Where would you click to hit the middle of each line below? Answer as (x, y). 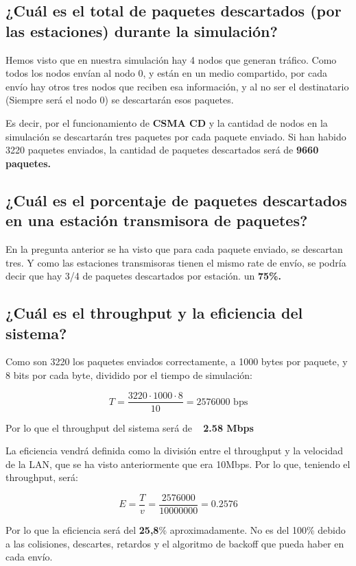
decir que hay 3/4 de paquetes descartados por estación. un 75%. (143, 276)
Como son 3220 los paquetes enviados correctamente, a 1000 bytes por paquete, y (177, 361)
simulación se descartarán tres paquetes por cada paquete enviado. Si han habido (176, 136)
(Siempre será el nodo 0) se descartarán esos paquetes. (120, 100)
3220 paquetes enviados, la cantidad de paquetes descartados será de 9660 (162, 150)
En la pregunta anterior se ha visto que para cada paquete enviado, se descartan (174, 248)
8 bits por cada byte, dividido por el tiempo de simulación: (129, 374)
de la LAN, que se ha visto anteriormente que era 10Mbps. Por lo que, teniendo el (178, 464)
